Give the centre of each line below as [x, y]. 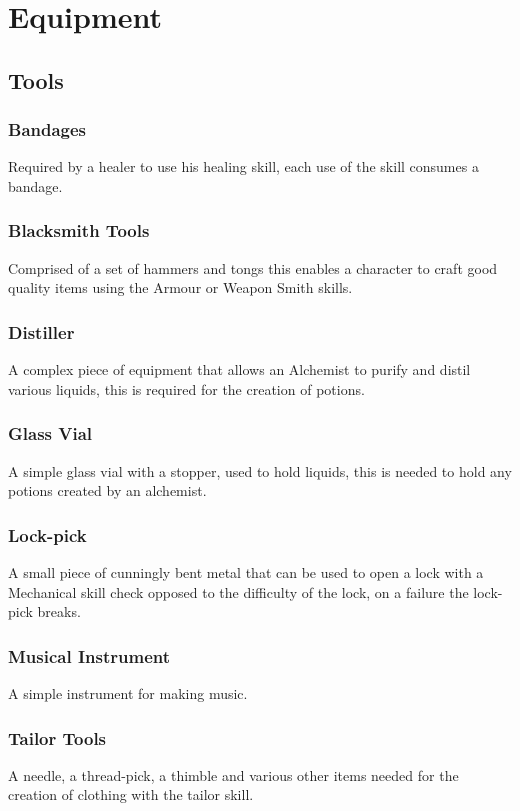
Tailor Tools [57, 737]
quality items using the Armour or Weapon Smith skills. [180, 287]
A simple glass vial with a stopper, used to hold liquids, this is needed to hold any [260, 470]
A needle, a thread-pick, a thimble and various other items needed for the [233, 774]
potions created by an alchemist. [107, 490]
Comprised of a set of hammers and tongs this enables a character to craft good [253, 267]
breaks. [59, 611]
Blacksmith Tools [79, 230]
